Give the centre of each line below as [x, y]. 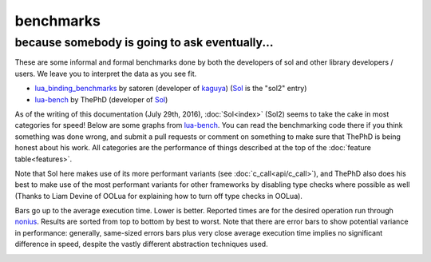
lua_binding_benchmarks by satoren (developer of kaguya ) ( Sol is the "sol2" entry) [171, 89]
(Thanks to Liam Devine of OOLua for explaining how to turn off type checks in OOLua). [159, 196]
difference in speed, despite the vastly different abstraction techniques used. [141, 244]
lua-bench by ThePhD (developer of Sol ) [101, 99]
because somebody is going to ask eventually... [144, 42]
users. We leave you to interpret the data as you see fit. [106, 73]
